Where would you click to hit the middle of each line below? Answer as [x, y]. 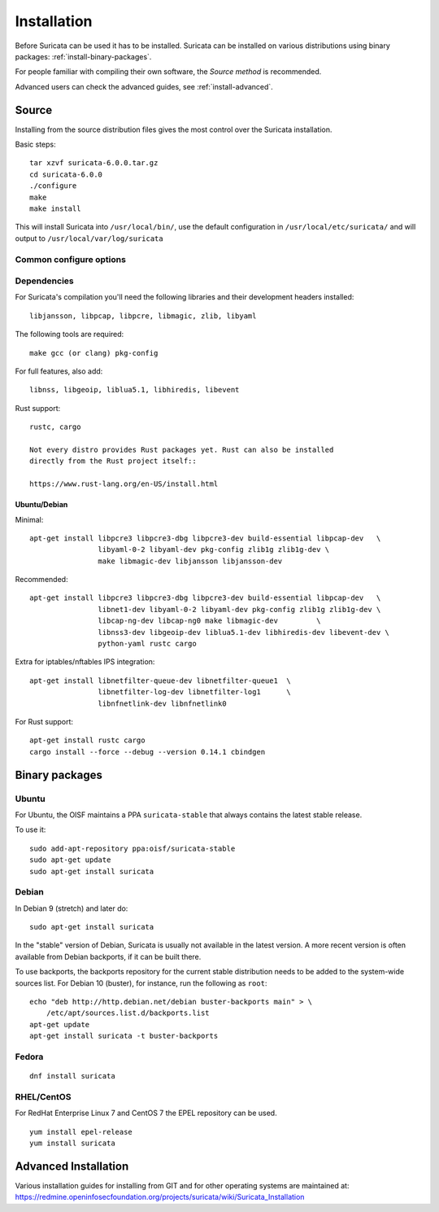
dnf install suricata [72, 1076]
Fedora [29, 1057]
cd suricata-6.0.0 [66, 174]
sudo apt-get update [70, 860]
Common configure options [70, 259]
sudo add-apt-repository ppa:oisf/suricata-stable [133, 848]
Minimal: [29, 519]
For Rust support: [44, 722]
